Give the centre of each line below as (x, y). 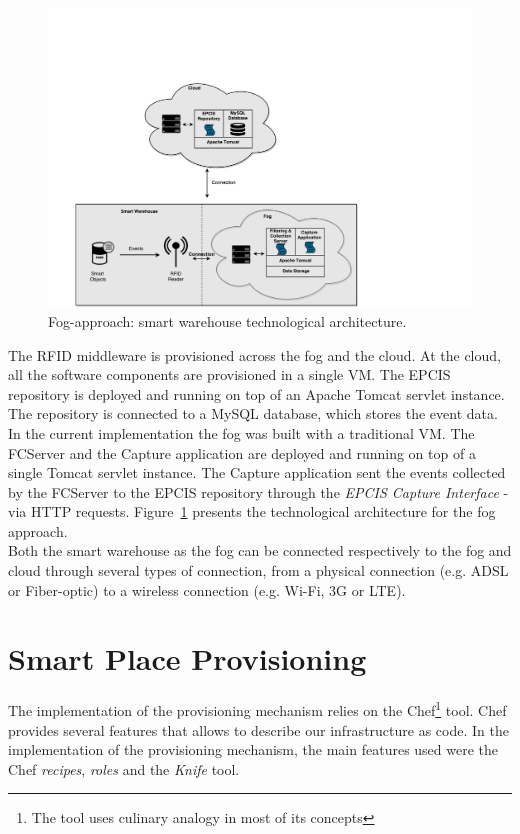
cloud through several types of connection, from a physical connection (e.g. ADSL (258, 570)
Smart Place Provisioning (187, 658)
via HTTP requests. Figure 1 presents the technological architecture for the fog (252, 511)
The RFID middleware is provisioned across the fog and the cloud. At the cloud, (254, 354)
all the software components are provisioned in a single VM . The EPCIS (229, 374)
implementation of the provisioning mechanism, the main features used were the (253, 749)
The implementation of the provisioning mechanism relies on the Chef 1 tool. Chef (257, 709)
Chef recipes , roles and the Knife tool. (124, 768)
